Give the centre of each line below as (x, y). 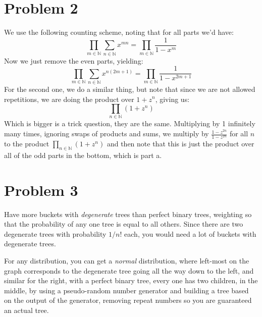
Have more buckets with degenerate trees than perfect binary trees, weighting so (128, 214)
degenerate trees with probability (55, 233)
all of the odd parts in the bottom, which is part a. (83, 155)
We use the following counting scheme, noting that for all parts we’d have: (119, 32)
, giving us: (172, 99)
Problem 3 (41, 190)
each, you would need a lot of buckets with (190, 233)
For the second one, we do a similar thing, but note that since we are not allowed (130, 89)
